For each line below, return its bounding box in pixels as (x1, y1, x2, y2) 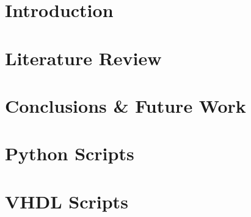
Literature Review (5, 45, 162, 70)
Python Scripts (5, 141, 134, 166)
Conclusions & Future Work (5, 93, 246, 118)
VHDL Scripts (5, 188, 128, 213)
